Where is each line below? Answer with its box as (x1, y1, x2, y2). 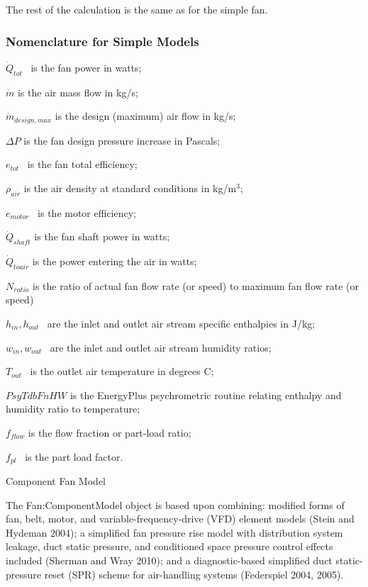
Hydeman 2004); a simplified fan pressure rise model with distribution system (6, 525, 343, 540)
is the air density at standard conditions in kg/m (23, 180, 237, 195)
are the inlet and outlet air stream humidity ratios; (50, 340, 272, 354)
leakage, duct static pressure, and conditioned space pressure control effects (6, 539, 333, 554)
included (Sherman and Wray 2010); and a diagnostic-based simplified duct (6, 553, 333, 567)
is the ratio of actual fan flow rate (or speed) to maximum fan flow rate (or (33, 278, 359, 293)
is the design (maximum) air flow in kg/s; (55, 108, 236, 123)
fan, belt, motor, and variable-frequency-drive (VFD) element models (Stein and (6, 511, 355, 526)
